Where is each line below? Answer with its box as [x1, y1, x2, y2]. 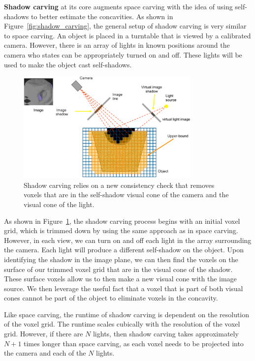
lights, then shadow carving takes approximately [93, 329, 239, 339]
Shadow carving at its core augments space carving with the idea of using [4, 1, 233, 11]
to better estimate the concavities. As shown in [31, 11, 173, 21]
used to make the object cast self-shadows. [4, 59, 132, 69]
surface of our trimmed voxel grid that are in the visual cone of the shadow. [4, 264, 233, 274]
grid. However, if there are [4, 329, 83, 339]
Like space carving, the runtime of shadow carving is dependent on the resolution [4, 309, 250, 319]
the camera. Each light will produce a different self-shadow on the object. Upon [4, 244, 244, 255]
